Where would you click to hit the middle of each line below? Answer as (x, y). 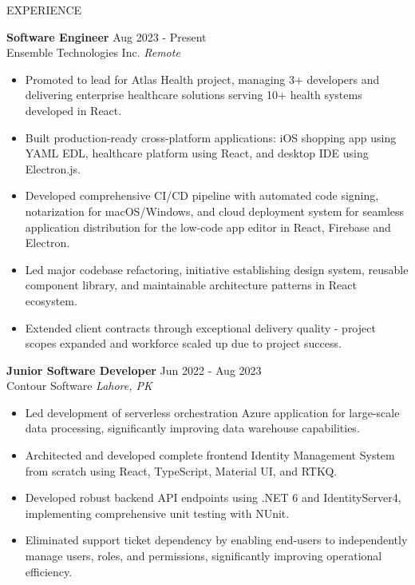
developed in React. (73, 110)
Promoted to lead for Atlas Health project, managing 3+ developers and (202, 79)
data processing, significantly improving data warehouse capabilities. (192, 428)
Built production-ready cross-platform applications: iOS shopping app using (211, 137)
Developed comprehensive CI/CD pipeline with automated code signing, (202, 195)
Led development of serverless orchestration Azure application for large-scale (212, 412)
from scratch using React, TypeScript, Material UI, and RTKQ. (181, 470)
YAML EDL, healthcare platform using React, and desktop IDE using (197, 153)
